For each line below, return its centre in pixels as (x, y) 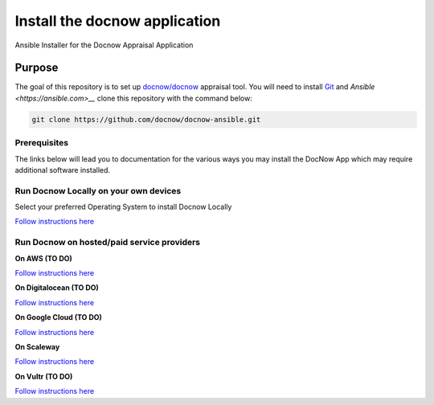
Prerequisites (41, 143)
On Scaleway (37, 346)
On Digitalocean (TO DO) (57, 288)
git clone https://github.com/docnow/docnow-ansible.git (146, 119)
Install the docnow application (118, 21)
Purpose (37, 68)
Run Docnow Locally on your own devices (98, 190)
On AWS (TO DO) (43, 258)
